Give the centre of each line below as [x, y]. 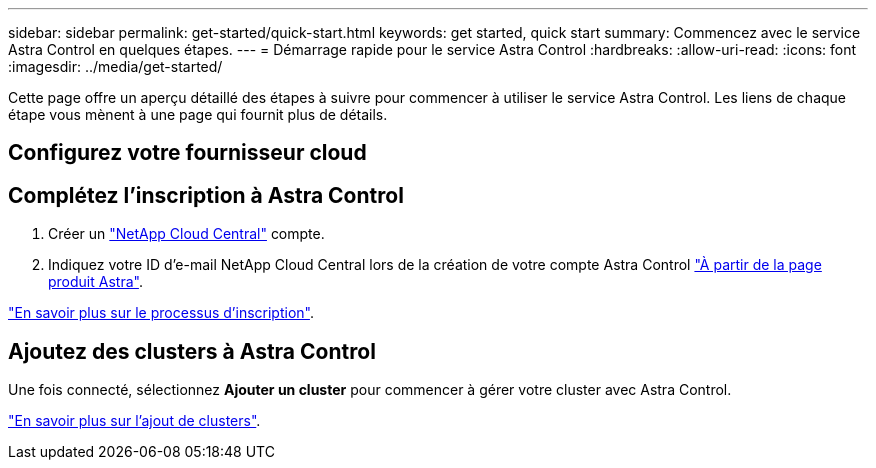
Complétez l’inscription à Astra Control [206, 195]
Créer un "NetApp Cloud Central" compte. [186, 234]
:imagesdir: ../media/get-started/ [115, 66]
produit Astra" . [95, 282]
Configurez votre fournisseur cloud [187, 153]
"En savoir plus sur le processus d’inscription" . [161, 313]
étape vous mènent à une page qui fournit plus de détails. [198, 114]
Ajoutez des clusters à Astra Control [192, 351]
